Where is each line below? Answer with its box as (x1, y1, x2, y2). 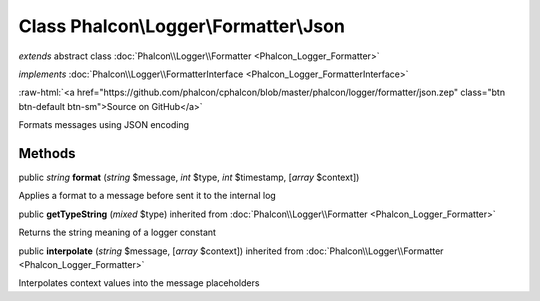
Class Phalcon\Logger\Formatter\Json (18, 15, 345, 37)
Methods (18, 145, 76, 162)
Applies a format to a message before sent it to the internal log (18, 190, 277, 202)
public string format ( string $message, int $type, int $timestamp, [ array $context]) (18, 171, 360, 184)
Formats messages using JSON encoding (18, 119, 190, 131)
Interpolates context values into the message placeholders (18, 277, 260, 289)
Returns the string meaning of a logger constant (18, 226, 217, 239)
